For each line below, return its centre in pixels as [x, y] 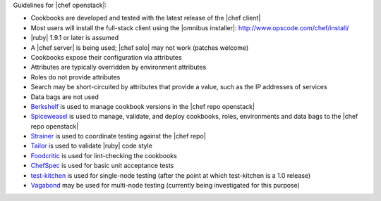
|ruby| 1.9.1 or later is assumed [75, 38]
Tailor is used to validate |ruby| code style [92, 146]
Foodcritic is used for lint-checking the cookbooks [104, 155]
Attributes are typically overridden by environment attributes [119, 67]
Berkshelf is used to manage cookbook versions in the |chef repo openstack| [143, 106]
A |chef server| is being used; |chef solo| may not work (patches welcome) [140, 47]
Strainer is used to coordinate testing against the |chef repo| [118, 136]
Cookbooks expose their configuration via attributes [107, 57]
